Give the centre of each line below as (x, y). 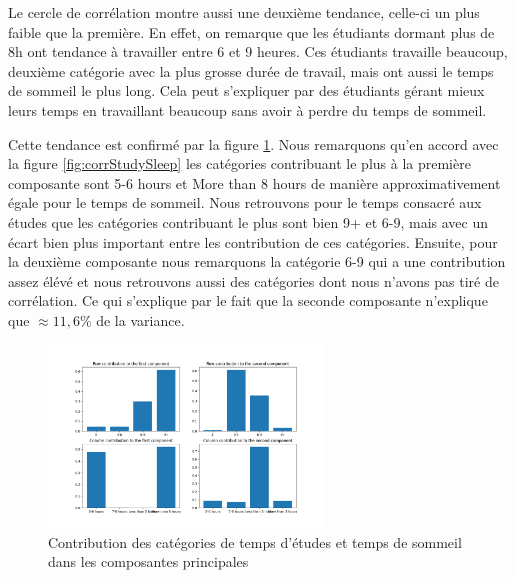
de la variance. (140, 319)
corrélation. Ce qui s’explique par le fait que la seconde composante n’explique (248, 300)
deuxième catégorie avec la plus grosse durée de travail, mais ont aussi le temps (251, 70)
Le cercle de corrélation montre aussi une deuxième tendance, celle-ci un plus (244, 12)
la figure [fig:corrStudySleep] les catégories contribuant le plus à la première (239, 163)
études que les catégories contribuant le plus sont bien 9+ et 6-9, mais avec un (248, 221)
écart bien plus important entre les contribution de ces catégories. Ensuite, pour (253, 241)
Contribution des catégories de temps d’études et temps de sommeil (255, 541)
